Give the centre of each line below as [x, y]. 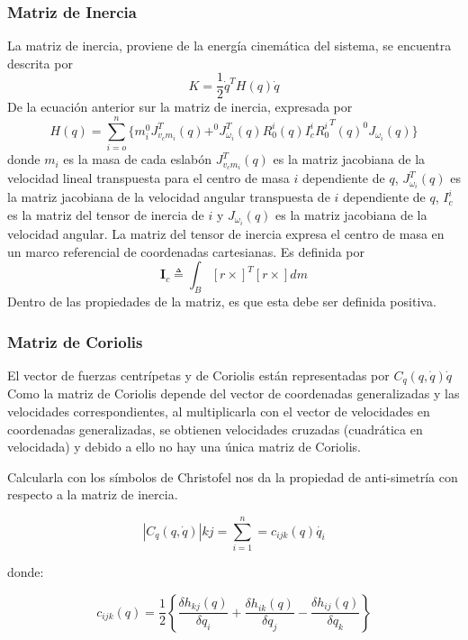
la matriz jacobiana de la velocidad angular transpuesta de [169, 197]
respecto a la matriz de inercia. [93, 494]
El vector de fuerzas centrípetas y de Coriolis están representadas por [198, 375]
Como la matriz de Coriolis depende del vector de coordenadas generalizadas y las [234, 393]
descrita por [40, 63]
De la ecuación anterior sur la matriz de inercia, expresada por [180, 107]
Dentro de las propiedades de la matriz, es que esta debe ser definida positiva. [222, 302]
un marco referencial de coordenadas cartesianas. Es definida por [186, 251]
